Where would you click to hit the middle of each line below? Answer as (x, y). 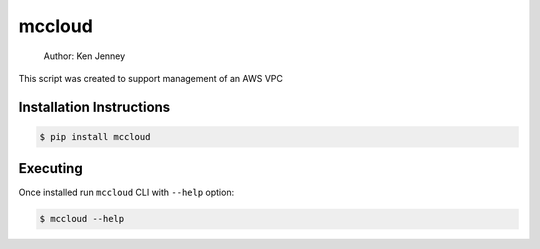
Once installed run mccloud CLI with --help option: (126, 192)
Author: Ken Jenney (84, 56)
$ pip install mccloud (95, 136)
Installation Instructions (94, 106)
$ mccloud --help (82, 219)
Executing (51, 168)
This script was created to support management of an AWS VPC (151, 78)
